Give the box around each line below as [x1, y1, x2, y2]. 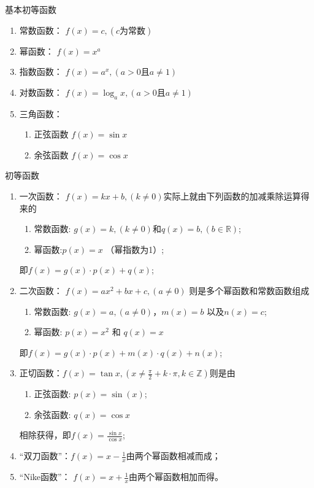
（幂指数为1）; [105, 242, 164, 255]
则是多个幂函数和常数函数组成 [189, 284, 310, 296]
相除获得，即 [19, 428, 71, 441]
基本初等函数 [5, 3, 56, 15]
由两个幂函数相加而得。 [129, 470, 224, 483]
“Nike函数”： [19, 470, 71, 483]
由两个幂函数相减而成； [126, 449, 221, 462]
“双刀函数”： [19, 449, 71, 462]
